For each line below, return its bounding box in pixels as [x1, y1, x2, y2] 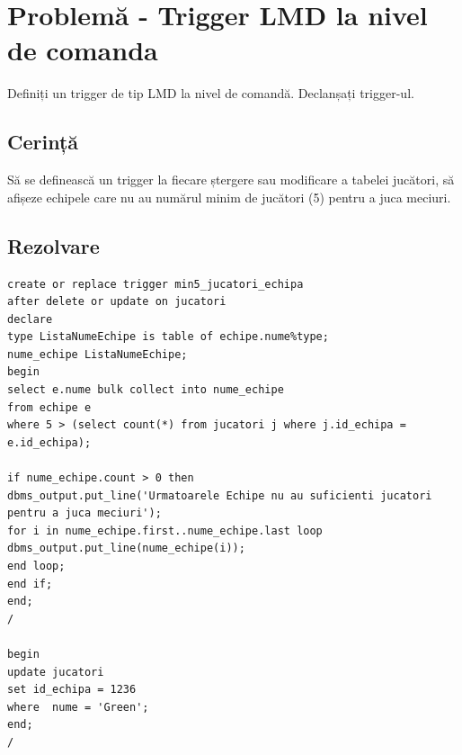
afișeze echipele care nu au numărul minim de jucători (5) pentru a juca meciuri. [7, 187, 451, 206]
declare [7, 312, 53, 326]
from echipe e [7, 400, 92, 414]
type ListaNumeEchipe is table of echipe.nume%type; [7, 330, 329, 344]
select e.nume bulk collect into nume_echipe [7, 383, 284, 397]
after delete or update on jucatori [7, 295, 227, 309]
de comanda [7, 31, 158, 68]
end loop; [7, 560, 66, 572]
